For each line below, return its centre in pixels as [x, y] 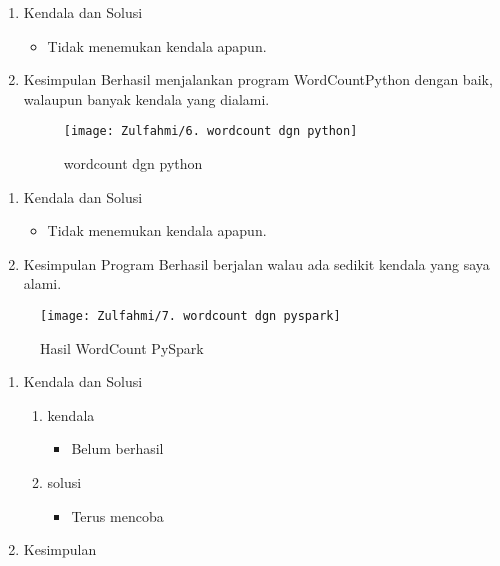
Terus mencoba [117, 515]
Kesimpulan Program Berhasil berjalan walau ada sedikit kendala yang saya [256, 263]
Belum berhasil [117, 448]
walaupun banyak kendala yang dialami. [146, 98]
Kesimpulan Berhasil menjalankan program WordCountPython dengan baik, [258, 79]
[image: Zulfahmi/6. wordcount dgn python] [210, 131]
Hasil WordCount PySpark [122, 347]
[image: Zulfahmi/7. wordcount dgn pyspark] [190, 316]
